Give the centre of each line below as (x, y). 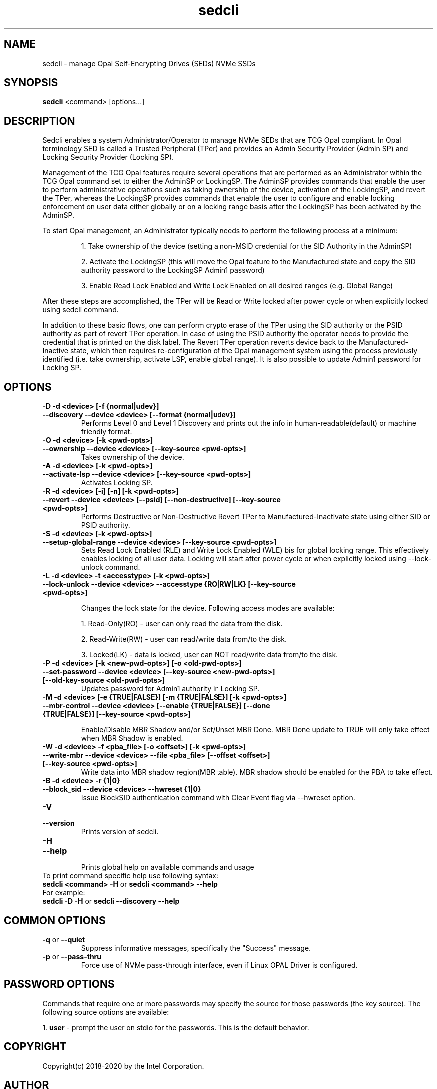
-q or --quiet (64, 939)
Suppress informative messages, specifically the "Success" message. (196, 948)
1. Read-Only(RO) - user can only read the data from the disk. (182, 624)
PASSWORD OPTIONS (59, 984)
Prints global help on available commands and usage (168, 867)
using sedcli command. (81, 310)
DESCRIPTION (40, 121)
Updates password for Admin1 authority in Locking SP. (170, 689)
